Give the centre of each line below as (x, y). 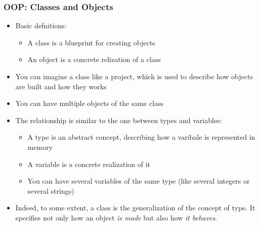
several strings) (51, 190)
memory (40, 147)
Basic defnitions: (41, 25)
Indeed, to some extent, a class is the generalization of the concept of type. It (135, 208)
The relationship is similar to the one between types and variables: (119, 120)
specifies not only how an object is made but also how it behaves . (116, 217)
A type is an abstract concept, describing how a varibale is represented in (141, 137)
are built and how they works (61, 86)
